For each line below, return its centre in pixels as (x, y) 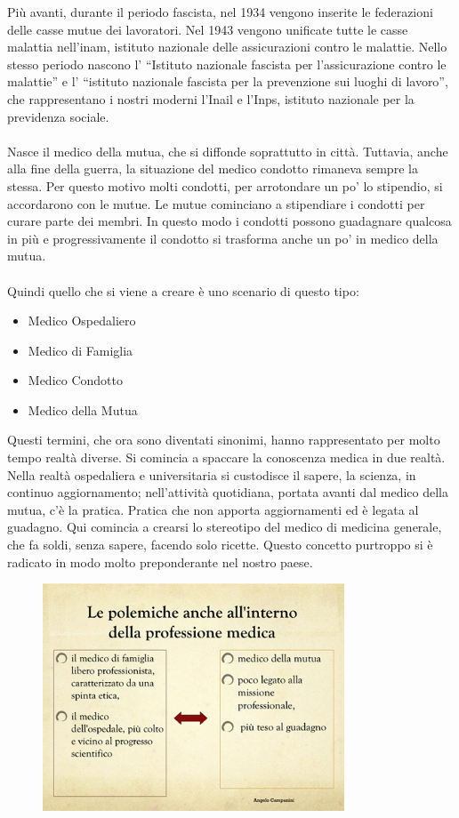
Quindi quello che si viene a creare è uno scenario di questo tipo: (183, 290)
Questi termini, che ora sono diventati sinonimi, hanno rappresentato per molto (224, 440)
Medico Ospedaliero (82, 321)
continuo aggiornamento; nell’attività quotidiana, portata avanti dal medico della (228, 492)
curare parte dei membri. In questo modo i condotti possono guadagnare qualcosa (229, 221)
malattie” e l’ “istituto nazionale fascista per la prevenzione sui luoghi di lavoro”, (228, 81)
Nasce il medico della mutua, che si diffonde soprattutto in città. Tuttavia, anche (228, 151)
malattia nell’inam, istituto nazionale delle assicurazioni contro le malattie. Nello (227, 47)
